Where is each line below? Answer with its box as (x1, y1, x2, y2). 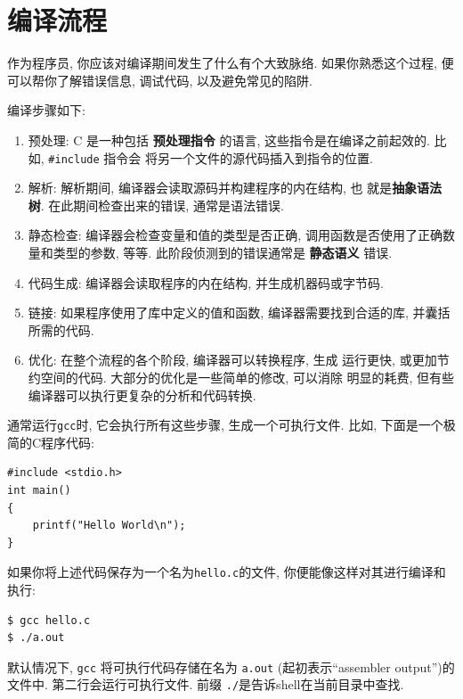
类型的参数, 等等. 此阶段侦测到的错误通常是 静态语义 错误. (53, 243, 393, 261)
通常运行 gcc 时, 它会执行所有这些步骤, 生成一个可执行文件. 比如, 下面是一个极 (7, 415, 456, 434)
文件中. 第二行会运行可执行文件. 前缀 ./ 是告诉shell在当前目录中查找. (7, 675, 404, 694)
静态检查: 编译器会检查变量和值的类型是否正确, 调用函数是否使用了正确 (28, 226, 443, 244)
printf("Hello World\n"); (32, 519, 186, 532)
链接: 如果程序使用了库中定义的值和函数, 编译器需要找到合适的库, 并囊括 (28, 303, 451, 322)
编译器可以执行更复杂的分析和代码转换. (28, 385, 256, 404)
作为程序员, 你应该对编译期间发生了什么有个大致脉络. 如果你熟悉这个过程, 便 (7, 53, 454, 72)
